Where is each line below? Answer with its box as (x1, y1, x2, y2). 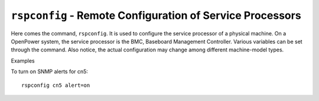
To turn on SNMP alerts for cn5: (11, 68, 89, 75)
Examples (11, 57, 35, 64)
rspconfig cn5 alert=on (21, 82, 90, 89)
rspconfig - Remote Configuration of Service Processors (11, 9, 301, 22)
